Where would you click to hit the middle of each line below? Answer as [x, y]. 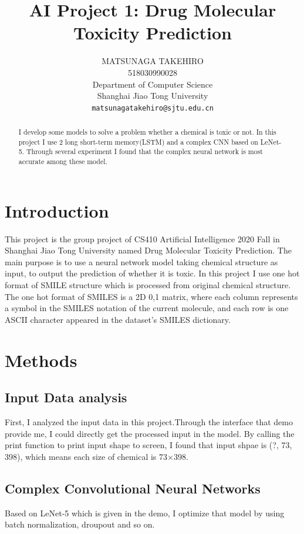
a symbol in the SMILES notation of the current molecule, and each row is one [147, 308]
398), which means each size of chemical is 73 [86, 456]
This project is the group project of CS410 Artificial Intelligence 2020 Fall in [142, 238]
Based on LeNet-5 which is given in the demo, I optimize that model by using [145, 513]
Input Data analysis [66, 397]
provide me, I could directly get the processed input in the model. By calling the [150, 433]
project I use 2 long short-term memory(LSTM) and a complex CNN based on [138, 141]
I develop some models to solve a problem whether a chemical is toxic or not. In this [147, 132]
